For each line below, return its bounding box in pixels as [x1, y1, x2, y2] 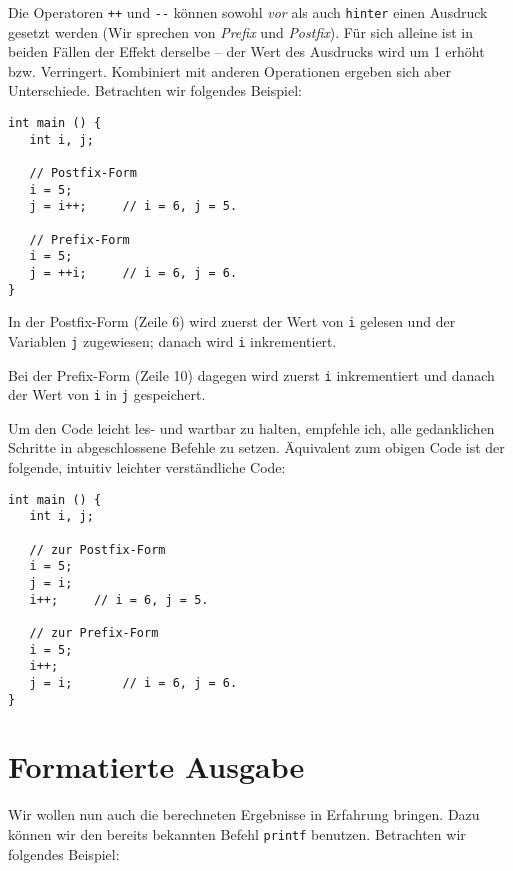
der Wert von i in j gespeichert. [8, 384, 206, 405]
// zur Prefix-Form [29, 625, 159, 640]
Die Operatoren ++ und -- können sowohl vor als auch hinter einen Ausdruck [8, 2, 488, 22]
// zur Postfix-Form [29, 542, 166, 557]
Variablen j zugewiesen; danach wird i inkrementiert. [8, 330, 337, 351]
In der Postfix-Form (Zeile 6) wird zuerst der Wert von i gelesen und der [8, 311, 456, 332]
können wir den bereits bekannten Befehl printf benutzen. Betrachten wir [8, 823, 466, 844]
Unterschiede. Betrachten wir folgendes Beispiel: [8, 80, 302, 101]
